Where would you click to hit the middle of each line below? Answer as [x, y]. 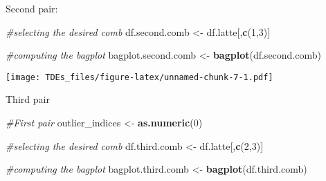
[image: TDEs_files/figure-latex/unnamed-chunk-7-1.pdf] [139, 77]
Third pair [28, 99]
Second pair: [32, 8]
